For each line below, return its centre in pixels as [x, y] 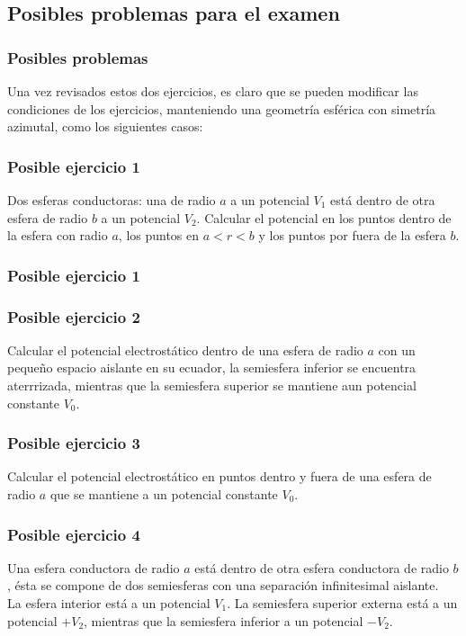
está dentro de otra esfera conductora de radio [322, 567]
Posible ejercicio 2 [74, 316]
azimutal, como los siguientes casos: [105, 126]
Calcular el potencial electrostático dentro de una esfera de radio [185, 349]
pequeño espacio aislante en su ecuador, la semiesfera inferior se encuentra [212, 367]
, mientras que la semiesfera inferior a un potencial [224, 620]
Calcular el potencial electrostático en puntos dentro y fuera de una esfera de [220, 476]
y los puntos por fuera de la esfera [352, 235]
